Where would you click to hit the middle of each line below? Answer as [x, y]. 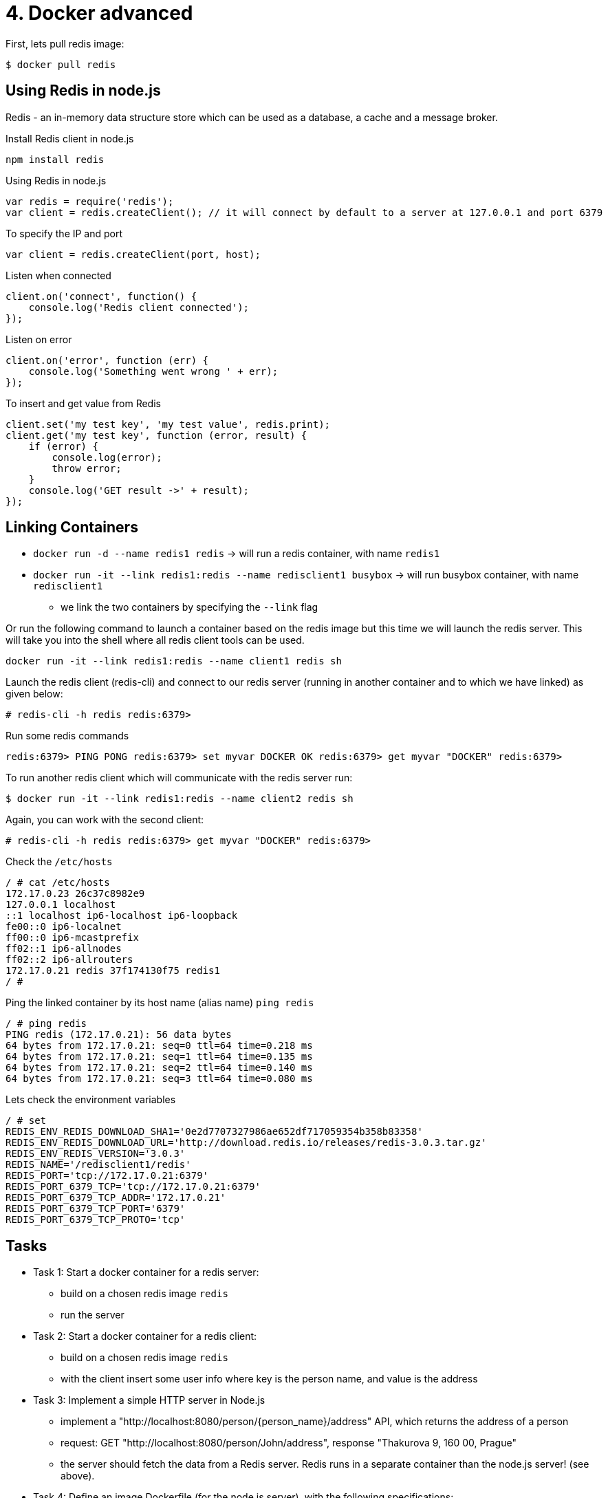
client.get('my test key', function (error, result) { [156, 435]
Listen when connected [58, 275]
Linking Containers [72, 528]
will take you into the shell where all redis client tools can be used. [155, 640]
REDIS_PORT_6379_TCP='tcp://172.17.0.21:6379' [133, 1187]
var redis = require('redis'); [90, 201]
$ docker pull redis [61, 64]
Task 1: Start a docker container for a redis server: [146, 1272]
